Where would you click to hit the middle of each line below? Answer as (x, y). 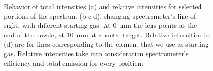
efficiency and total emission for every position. (74, 63)
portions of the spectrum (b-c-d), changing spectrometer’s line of (100, 16)
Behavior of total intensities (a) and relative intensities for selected (103, 6)
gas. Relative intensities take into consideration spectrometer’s (96, 53)
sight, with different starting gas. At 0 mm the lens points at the (100, 25)
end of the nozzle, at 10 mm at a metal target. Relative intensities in (106, 34)
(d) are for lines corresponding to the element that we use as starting (106, 44)
